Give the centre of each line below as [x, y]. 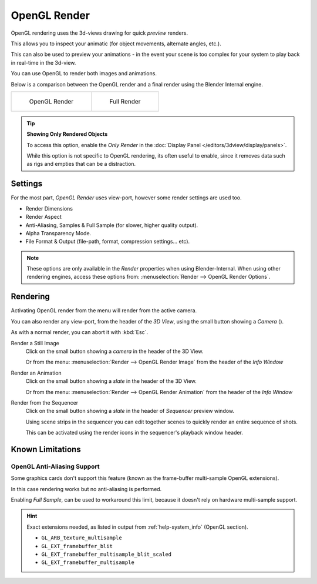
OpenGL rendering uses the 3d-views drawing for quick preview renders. [99, 33]
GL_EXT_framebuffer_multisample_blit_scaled [107, 554]
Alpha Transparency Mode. [58, 233]
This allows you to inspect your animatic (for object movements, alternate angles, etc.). [116, 44]
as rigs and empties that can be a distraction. [81, 164]
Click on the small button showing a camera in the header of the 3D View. [114, 351]
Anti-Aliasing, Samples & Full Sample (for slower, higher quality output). [112, 225]
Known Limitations [46, 449]
